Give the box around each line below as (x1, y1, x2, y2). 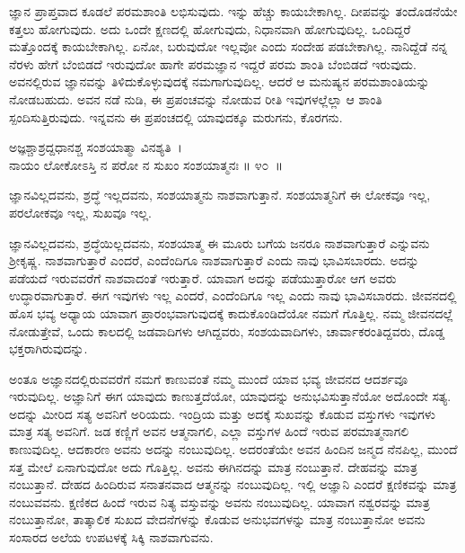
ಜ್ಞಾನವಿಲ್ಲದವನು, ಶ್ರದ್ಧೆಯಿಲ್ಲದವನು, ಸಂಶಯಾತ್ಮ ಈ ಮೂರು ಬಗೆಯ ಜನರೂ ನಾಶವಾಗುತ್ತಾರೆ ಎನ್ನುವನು (9, 233, 430, 252)
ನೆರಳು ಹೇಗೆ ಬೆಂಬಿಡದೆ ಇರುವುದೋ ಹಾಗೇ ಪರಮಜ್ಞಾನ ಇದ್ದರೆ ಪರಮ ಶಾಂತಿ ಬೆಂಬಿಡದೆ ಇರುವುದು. (9, 54, 417, 73)
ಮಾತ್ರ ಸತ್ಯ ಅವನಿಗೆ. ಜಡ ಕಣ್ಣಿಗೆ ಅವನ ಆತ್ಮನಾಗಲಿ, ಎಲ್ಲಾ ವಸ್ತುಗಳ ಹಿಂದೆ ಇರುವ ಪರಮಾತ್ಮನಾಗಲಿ (9, 422, 409, 441)
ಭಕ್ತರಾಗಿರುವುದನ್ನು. (9, 339, 88, 358)
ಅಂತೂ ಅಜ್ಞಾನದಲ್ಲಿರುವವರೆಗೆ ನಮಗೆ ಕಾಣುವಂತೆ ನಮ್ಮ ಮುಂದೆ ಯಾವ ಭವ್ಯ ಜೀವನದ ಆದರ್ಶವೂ (9, 369, 408, 388)
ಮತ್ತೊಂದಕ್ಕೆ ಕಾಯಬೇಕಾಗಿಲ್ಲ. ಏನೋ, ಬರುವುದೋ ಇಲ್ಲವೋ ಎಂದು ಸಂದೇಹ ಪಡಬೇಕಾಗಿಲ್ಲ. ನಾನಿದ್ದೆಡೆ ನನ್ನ (9, 37, 448, 56)
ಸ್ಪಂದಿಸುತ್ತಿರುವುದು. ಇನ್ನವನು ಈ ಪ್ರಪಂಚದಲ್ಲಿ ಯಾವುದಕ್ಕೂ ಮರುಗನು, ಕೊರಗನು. (9, 107, 343, 126)
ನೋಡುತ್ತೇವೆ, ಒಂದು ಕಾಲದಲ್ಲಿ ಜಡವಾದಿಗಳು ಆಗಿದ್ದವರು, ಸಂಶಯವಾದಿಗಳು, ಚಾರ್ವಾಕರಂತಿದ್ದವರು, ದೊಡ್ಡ (9, 321, 445, 340)
